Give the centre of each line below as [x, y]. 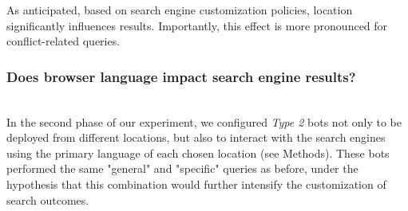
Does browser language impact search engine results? [181, 76]
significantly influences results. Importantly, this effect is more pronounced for [197, 25]
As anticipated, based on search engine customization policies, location [180, 10]
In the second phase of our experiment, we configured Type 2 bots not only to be [204, 121]
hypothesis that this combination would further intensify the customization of [196, 184]
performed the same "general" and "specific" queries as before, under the [182, 168]
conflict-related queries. [63, 41]
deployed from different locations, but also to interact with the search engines [196, 137]
